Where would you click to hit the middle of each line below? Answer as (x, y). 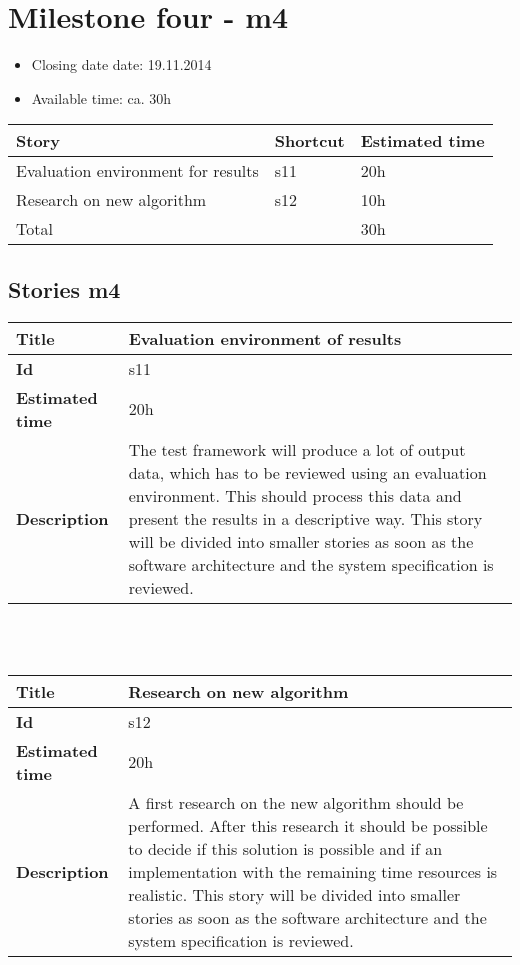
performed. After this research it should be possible (308, 825)
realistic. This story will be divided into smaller (294, 894)
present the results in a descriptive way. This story (305, 518)
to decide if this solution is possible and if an (285, 848)
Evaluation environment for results (137, 171)
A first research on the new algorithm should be (296, 802)
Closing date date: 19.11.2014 (121, 64)
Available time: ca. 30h (101, 97)
